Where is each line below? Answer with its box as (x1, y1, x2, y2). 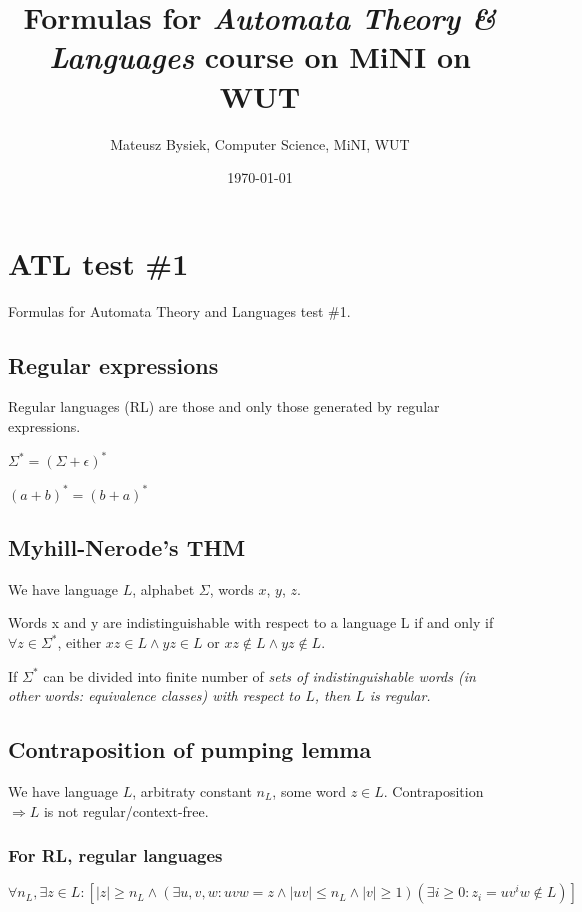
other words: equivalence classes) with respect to (8, 685, 301, 706)
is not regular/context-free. (43, 800, 209, 821)
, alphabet (132, 578, 195, 599)
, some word (272, 780, 346, 801)
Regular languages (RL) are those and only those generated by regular (8, 396, 440, 417)
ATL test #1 (8, 242, 189, 283)
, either (57, 632, 102, 652)
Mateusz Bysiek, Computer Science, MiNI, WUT (110, 133, 410, 154)
